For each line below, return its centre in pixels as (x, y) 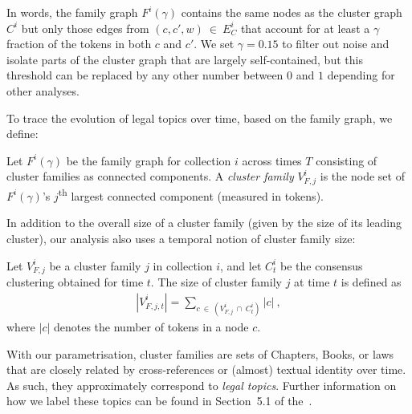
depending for (361, 75)
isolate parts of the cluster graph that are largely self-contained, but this (185, 59)
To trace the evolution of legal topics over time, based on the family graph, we (200, 118)
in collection (183, 265)
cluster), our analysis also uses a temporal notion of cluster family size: (181, 238)
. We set (214, 44)
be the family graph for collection (149, 160)
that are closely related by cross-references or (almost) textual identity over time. (206, 369)
